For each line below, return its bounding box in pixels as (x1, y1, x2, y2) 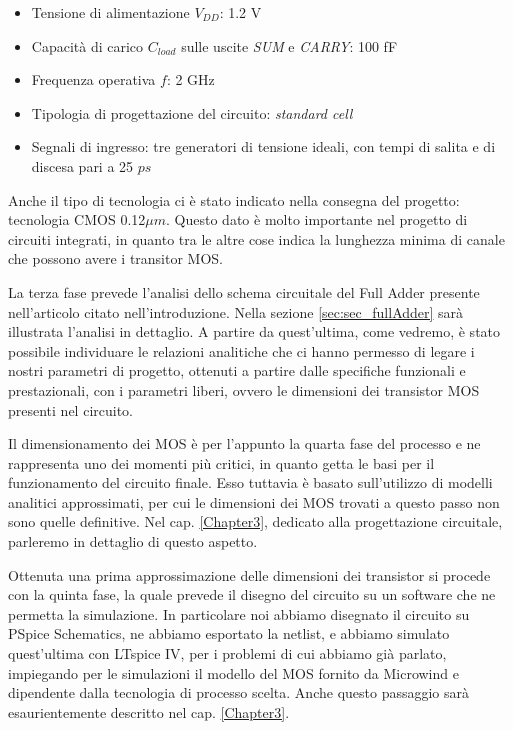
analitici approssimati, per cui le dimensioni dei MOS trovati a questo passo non (8, 491, 500, 512)
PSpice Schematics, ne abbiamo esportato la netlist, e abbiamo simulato (8, 623, 450, 644)
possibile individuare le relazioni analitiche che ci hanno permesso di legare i (8, 340, 475, 361)
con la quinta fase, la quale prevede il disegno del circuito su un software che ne (8, 584, 496, 605)
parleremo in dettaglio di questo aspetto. (8, 531, 258, 552)
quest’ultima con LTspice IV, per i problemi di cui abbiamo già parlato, (8, 643, 447, 664)
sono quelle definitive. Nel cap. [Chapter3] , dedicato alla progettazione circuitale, (8, 511, 503, 532)
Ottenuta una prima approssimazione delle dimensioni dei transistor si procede (8, 564, 491, 585)
